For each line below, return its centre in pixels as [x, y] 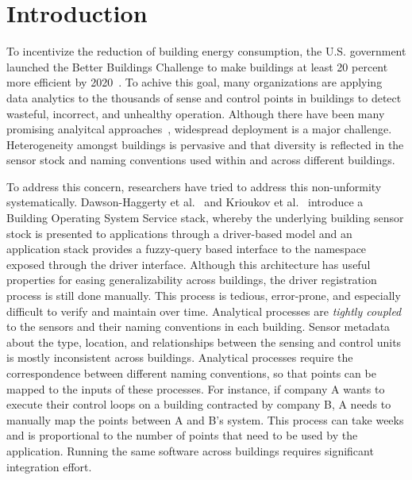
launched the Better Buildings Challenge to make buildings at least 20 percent [197, 66]
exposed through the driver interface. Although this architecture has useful [189, 264]
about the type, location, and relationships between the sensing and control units [204, 342]
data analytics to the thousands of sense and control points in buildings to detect [204, 97]
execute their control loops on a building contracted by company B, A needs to [199, 404]
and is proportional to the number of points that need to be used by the [182, 435]
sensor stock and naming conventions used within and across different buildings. [201, 160]
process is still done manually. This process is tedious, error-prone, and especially [204, 296]
